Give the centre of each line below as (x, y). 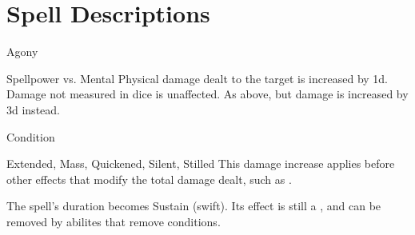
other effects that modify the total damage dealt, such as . (149, 179)
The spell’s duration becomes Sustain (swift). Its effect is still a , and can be (194, 206)
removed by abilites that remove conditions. (114, 221)
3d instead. (33, 109)
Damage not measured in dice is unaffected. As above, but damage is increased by (207, 94)
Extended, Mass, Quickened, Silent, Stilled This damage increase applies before (201, 163)
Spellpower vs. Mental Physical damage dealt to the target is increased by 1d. (197, 78)
